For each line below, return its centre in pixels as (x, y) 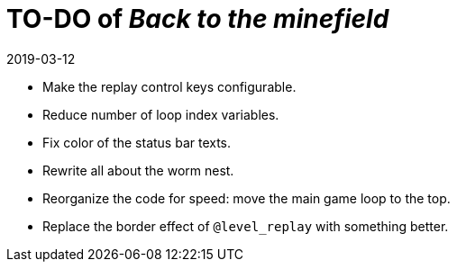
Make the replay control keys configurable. (169, 86)
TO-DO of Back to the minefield (198, 19)
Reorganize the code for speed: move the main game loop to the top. (247, 198)
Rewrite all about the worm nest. (138, 170)
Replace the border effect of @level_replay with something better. (246, 226)
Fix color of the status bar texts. (137, 142)
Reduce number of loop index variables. (161, 114)
